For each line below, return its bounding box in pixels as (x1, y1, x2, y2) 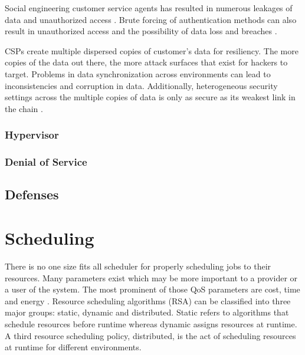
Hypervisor (5, 127, 59, 142)
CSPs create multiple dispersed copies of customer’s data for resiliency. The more (5, 44, 299, 57)
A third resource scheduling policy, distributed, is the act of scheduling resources (5, 329, 296, 341)
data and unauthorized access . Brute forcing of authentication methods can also (5, 13, 297, 25)
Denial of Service (5, 155, 87, 169)
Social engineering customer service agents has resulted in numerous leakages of (5, 2, 293, 14)
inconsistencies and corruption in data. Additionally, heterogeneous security (5, 79, 278, 91)
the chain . (5, 102, 43, 114)
